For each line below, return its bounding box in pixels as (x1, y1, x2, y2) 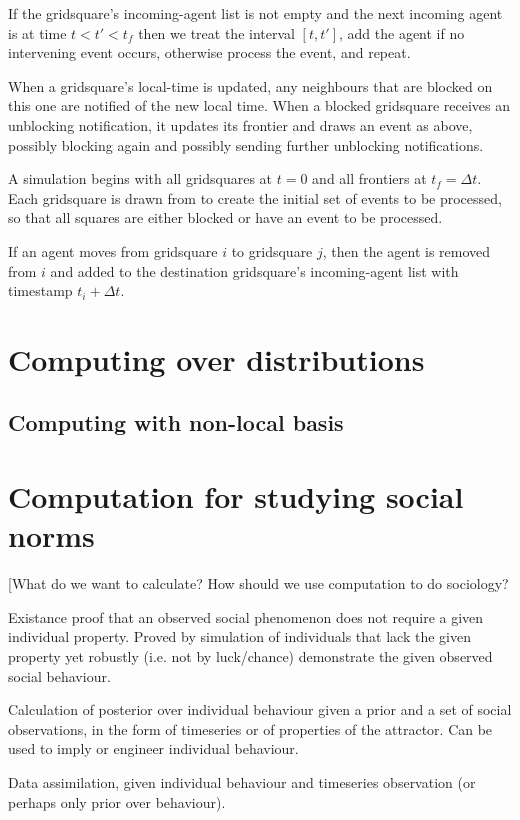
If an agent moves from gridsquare (8, 240, 218, 261)
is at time (8, 22, 67, 43)
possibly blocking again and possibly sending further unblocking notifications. (8, 134, 484, 155)
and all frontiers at (312, 168, 427, 189)
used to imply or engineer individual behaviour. (8, 738, 299, 759)
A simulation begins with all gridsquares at (8, 168, 273, 189)
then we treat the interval (138, 22, 295, 43)
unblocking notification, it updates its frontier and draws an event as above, (8, 114, 473, 135)
